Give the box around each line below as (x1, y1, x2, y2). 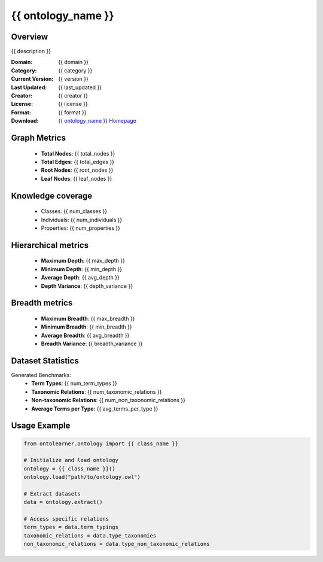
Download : (11, 117, 39, 124)
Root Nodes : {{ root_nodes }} (41, 166, 114, 174)
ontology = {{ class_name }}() (23, 465, 116, 472)
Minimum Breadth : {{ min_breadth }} (41, 323, 132, 330)
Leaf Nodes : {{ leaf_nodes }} (41, 175, 112, 182)
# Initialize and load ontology (23, 457, 119, 464)
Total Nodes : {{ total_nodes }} (41, 150, 115, 157)
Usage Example (11, 421, 71, 431)
